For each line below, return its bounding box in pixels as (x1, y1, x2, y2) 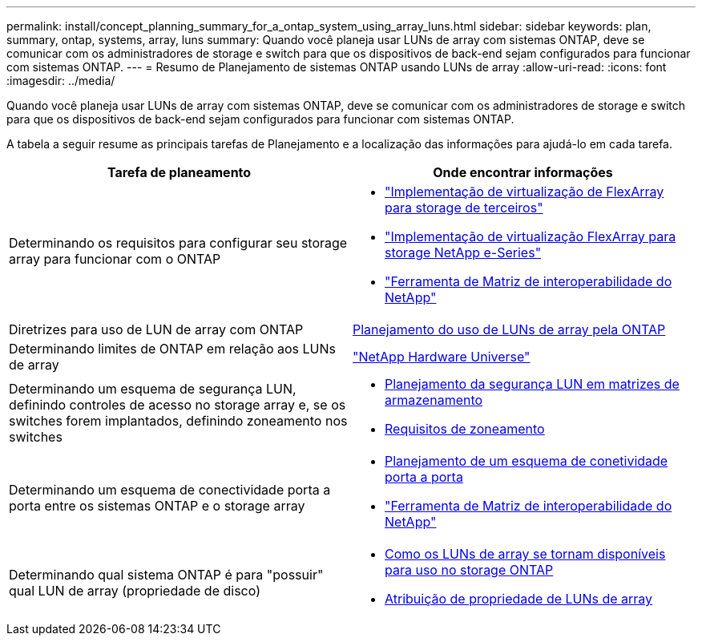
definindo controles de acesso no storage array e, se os (9, 397, 346, 413)
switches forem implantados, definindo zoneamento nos (9, 413, 348, 429)
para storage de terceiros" (385, 200, 543, 216)
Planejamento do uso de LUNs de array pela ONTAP (353, 321, 666, 337)
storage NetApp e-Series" (385, 244, 542, 260)
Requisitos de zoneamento (385, 421, 545, 437)
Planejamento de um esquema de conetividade (385, 453, 668, 469)
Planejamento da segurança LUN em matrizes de (385, 376, 680, 392)
